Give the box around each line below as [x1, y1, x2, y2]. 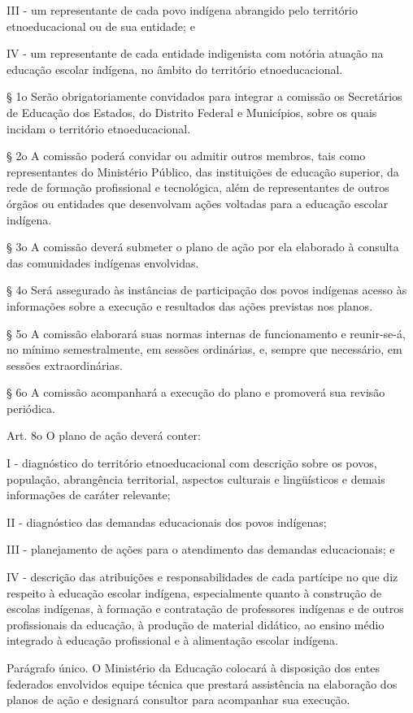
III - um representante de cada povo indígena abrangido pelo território [7, 2, 358, 18]
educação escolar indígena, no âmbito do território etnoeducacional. [7, 60, 343, 77]
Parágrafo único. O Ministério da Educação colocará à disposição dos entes [7, 659, 380, 676]
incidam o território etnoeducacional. [7, 120, 191, 137]
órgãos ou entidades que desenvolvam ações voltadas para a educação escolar [7, 194, 389, 211]
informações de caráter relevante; [7, 486, 171, 503]
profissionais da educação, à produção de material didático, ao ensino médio [7, 615, 385, 633]
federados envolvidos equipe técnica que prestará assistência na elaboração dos [7, 675, 398, 692]
